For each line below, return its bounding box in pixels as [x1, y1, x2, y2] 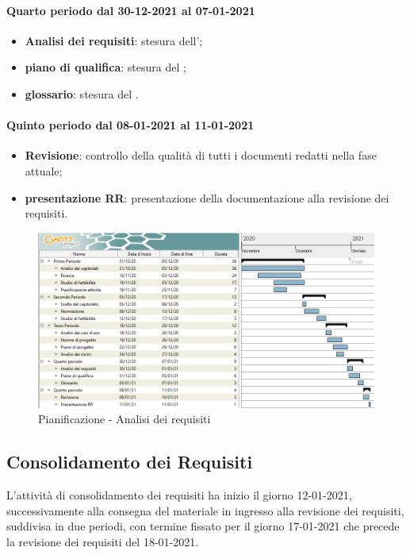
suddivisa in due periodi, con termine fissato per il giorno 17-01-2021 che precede [6, 518, 400, 534]
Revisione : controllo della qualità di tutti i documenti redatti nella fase [25, 147, 377, 164]
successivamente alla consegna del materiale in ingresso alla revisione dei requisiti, [6, 502, 404, 518]
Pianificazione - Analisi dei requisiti [38, 410, 211, 427]
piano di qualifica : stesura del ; [25, 59, 186, 75]
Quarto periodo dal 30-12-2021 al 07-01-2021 [6, 2, 255, 18]
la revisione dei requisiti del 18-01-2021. [6, 533, 199, 549]
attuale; [25, 162, 63, 179]
